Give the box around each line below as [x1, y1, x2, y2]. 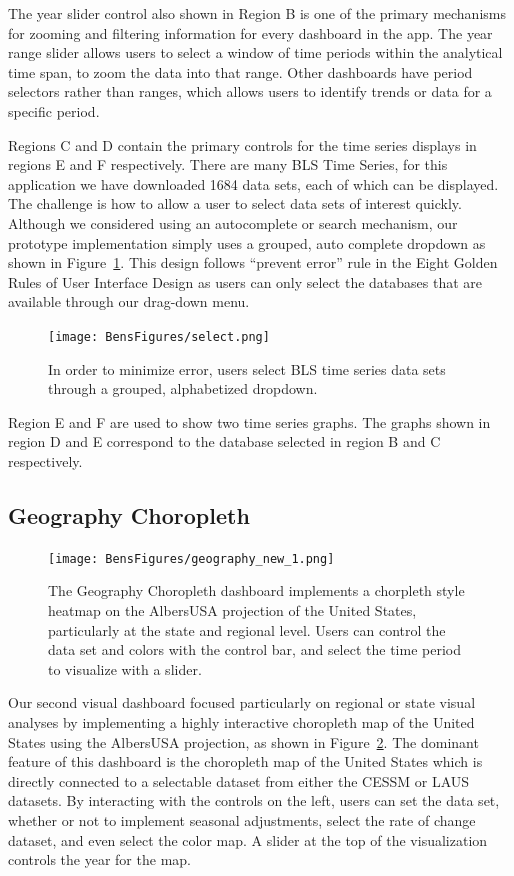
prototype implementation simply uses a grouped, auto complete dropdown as [8, 232, 486, 253]
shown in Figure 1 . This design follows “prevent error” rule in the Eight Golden [8, 252, 498, 273]
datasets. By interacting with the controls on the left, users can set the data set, [8, 790, 500, 811]
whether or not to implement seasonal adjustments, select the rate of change [8, 809, 476, 830]
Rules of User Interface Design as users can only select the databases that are [8, 271, 483, 292]
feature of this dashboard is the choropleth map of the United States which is [8, 751, 483, 772]
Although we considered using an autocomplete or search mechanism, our [8, 212, 458, 233]
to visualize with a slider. [48, 658, 202, 679]
